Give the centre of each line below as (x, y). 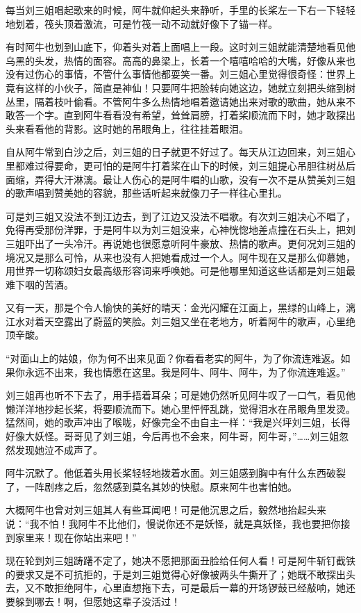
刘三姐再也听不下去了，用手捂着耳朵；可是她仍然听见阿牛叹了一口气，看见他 (180, 395)
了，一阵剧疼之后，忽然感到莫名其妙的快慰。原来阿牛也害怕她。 (151, 486)
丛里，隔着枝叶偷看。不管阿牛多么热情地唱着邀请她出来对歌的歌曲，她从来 (176, 101)
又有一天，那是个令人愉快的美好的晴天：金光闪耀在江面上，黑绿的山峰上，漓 (180, 308)
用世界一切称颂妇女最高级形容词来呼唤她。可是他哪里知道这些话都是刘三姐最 (180, 271)
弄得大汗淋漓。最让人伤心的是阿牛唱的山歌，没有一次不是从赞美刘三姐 (195, 179)
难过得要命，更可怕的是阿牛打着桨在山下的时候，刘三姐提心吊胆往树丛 (185, 165)
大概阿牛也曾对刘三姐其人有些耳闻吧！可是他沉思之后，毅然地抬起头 (161, 510)
